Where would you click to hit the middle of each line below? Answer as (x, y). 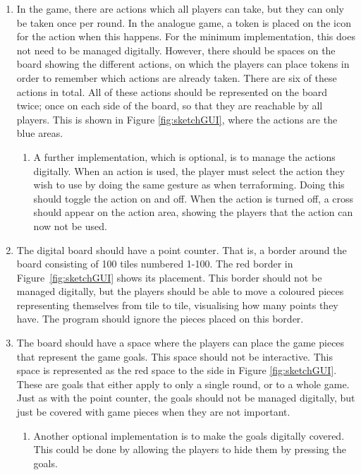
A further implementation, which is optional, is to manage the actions (184, 156)
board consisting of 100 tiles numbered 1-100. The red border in (155, 264)
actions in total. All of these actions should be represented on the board (172, 91)
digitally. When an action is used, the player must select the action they (189, 170)
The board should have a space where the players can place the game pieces (180, 343)
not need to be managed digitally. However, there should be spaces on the (176, 50)
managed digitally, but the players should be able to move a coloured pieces (180, 291)
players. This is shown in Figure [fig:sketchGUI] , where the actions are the (177, 119)
